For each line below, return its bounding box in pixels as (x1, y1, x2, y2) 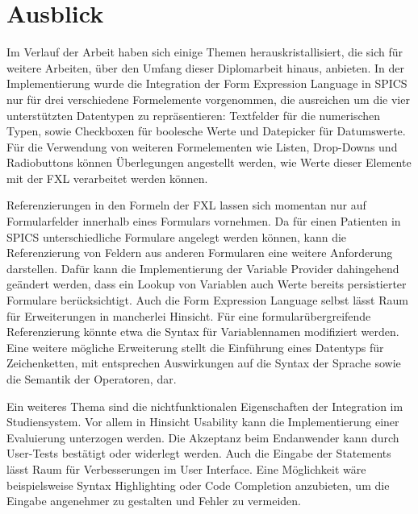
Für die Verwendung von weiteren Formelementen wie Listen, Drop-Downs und (6, 138, 398, 155)
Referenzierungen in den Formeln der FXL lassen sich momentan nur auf (6, 197, 366, 213)
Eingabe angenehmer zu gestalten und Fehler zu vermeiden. (6, 492, 301, 509)
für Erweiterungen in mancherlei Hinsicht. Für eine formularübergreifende (6, 307, 371, 324)
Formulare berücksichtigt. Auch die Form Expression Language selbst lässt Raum (6, 292, 408, 309)
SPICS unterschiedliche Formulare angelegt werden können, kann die (6, 228, 347, 245)
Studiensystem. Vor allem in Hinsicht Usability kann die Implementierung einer (6, 413, 399, 430)
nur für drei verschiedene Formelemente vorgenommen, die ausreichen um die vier (6, 90, 410, 107)
